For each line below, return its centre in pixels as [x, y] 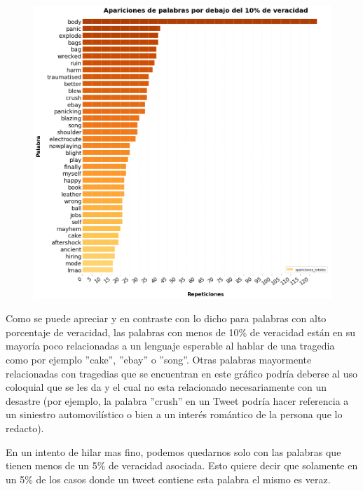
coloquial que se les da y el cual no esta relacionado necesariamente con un [166, 387]
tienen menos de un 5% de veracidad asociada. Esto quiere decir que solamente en [182, 465]
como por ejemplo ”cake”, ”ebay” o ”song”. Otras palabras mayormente [159, 359]
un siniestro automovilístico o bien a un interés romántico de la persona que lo [174, 414]
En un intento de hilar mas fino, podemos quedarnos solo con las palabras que [173, 451]
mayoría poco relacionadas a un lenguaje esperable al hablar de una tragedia [170, 346]
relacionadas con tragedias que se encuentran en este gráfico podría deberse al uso [181, 373]
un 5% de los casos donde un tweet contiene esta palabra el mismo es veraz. [168, 479]
